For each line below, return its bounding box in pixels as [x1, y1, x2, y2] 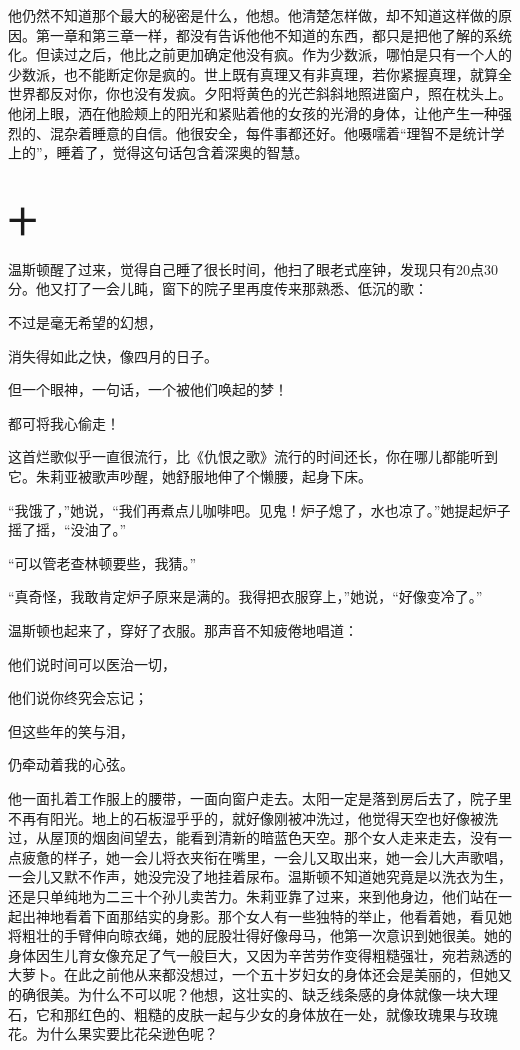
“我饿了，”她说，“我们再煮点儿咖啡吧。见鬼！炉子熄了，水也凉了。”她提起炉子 [8, 499, 511, 520]
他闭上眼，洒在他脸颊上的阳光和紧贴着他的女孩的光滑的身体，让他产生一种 [8, 102, 498, 123]
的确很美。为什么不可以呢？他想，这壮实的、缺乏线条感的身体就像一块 [8, 983, 470, 1004]
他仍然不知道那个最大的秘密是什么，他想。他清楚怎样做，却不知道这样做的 [8, 5, 498, 25]
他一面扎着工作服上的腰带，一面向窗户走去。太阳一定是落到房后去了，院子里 [8, 787, 512, 808]
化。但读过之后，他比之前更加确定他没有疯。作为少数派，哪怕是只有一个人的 [8, 44, 512, 65]
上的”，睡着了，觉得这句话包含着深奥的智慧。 [8, 142, 309, 163]
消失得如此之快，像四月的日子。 [8, 345, 218, 366]
